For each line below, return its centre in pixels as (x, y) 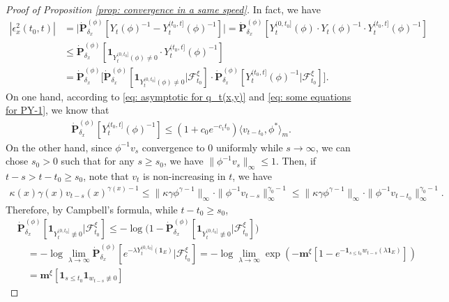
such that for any (98, 161)
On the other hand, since (59, 147)
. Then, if (296, 161)
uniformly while (249, 147)
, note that (106, 175)
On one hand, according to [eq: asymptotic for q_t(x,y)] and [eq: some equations (178, 96)
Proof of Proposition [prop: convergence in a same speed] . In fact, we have (163, 9)
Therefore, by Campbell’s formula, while (92, 209)
